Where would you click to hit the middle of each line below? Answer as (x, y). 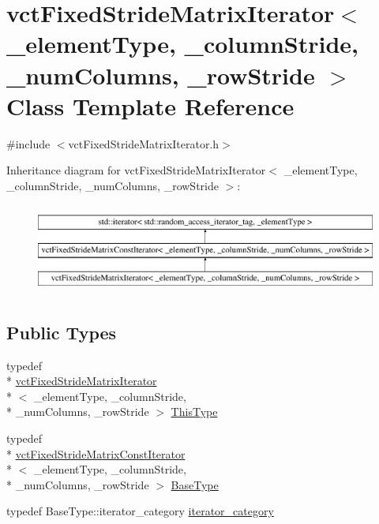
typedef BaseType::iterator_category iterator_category (140, 511)
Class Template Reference (150, 105)
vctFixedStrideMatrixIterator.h (144, 143)
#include (28, 143)
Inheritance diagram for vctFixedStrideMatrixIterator (136, 170)
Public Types (62, 332)
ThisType (194, 412)
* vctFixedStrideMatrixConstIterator (96, 453)
